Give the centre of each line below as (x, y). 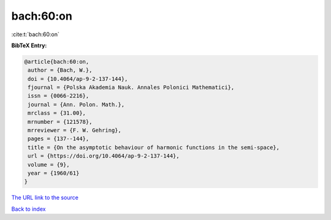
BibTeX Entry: (29, 45)
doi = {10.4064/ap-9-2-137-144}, (78, 79)
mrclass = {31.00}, (57, 113)
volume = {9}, (49, 165)
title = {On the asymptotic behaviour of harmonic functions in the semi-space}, (154, 147)
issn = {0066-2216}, (59, 96)
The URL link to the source (45, 198)
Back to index (29, 209)
